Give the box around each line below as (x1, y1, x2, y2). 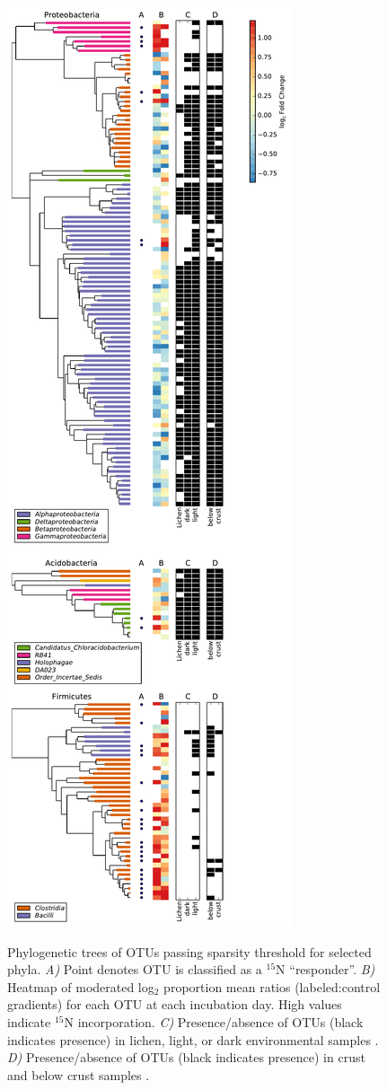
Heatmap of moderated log (7, 977, 154, 996)
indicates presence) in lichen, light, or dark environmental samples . (7, 1030, 379, 1049)
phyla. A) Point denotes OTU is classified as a (7, 960, 262, 979)
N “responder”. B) (276, 960, 375, 979)
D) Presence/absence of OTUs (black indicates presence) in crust (7, 1048, 365, 1067)
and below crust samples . (7, 1065, 150, 1084)
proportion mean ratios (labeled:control (163, 977, 381, 996)
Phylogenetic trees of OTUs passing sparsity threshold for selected (7, 942, 372, 961)
